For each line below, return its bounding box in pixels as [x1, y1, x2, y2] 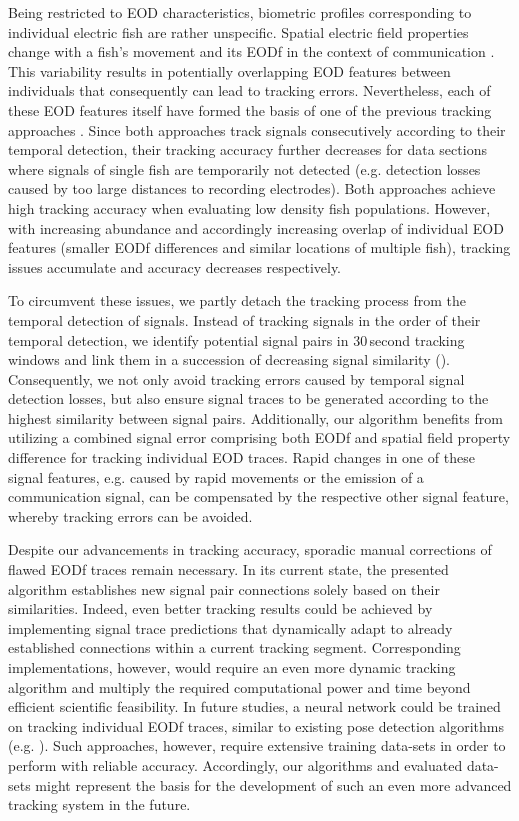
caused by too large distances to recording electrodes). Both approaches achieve [8, 178, 496, 199]
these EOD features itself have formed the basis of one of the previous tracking [8, 99, 492, 120]
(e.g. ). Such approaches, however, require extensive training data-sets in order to [8, 735, 506, 756]
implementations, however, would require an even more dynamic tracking [8, 657, 456, 677]
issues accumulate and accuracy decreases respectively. [8, 256, 342, 277]
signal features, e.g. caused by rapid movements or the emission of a [8, 466, 424, 487]
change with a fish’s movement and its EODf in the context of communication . [8, 41, 495, 62]
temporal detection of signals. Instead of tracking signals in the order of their [8, 309, 481, 330]
